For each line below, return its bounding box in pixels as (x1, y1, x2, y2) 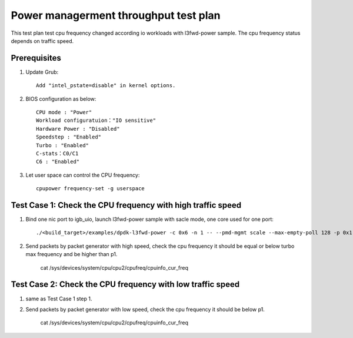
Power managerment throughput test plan (11, 9, 221, 22)
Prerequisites (11, 53, 61, 63)
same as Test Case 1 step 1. (25, 295, 92, 302)
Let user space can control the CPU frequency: (25, 171, 140, 178)
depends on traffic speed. (11, 37, 74, 44)
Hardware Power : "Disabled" (36, 125, 120, 132)
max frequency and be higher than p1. (25, 251, 118, 258)
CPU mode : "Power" (36, 109, 92, 116)
